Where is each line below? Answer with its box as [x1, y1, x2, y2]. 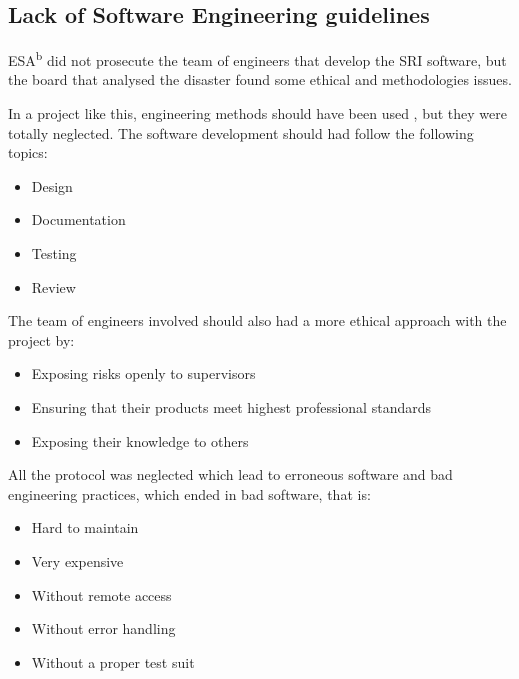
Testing [31, 243, 77, 264]
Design [31, 175, 73, 196]
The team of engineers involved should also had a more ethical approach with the [8, 310, 507, 331]
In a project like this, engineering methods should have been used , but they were [8, 103, 507, 124]
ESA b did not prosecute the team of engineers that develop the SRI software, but [8, 47, 507, 70]
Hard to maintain [31, 517, 139, 538]
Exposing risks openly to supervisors [31, 363, 256, 384]
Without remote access [31, 584, 172, 605]
